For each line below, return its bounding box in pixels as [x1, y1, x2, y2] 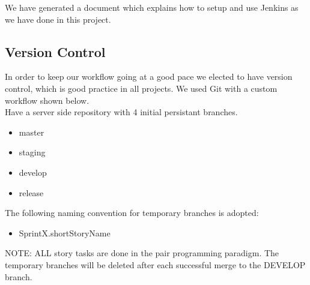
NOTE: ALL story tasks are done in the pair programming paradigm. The [5, 247, 279, 259]
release [19, 186, 44, 199]
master [19, 125, 44, 138]
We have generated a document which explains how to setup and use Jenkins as [5, 1, 299, 13]
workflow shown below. [5, 94, 90, 106]
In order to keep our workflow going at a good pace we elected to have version [5, 70, 293, 83]
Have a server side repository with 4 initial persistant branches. [5, 106, 238, 118]
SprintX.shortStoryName [19, 226, 111, 239]
